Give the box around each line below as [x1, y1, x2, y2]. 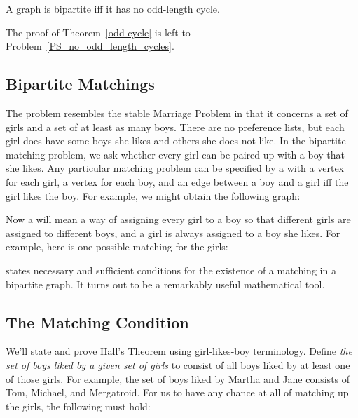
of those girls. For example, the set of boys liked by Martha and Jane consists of [6, 371, 350, 386]
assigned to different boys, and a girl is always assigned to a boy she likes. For [6, 225, 340, 240]
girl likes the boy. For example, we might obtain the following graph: [6, 188, 301, 203]
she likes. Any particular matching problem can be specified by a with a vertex [6, 161, 344, 175]
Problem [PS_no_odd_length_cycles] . [6, 39, 174, 53]
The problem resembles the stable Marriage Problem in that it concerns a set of [6, 105, 348, 120]
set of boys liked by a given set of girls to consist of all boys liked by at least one [6, 357, 350, 372]
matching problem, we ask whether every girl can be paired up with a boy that [6, 147, 345, 161]
